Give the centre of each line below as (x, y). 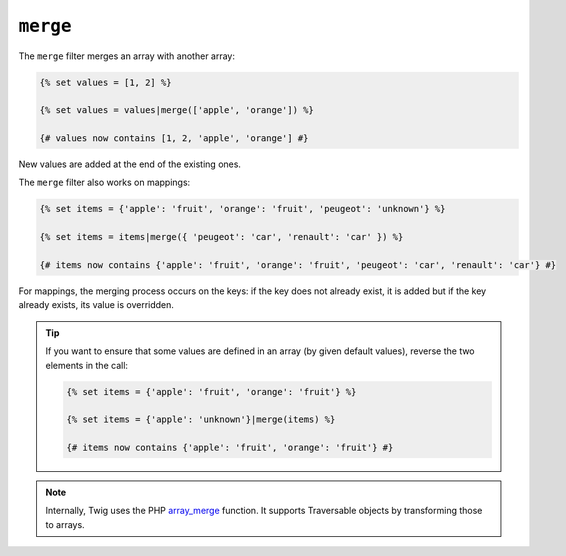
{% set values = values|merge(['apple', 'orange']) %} (176, 110)
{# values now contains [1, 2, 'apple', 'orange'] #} (174, 138)
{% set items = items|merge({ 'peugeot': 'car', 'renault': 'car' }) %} (221, 237)
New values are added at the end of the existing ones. (130, 164)
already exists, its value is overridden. (96, 305)
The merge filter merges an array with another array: (126, 56)
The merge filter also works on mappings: (104, 182)
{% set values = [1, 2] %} (105, 82)
